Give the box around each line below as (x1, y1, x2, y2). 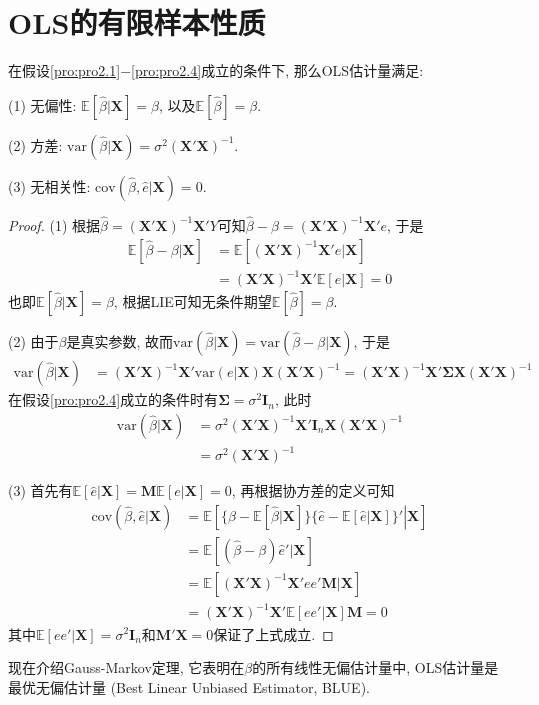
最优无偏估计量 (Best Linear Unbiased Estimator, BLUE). (8, 676, 370, 697)
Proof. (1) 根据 (8, 214, 101, 235)
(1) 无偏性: (8, 94, 77, 115)
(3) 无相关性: (8, 175, 91, 196)
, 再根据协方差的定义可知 (231, 480, 395, 501)
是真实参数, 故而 (66, 331, 174, 352)
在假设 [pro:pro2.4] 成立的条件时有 (8, 389, 219, 410)
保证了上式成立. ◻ (213, 623, 334, 644)
